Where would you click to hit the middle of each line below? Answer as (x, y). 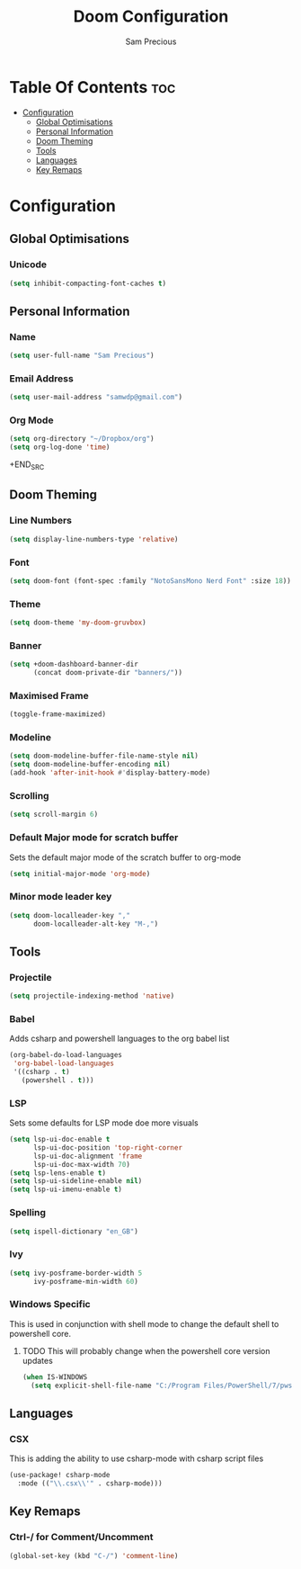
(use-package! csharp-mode (60, 1475)
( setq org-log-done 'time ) (60, 447)
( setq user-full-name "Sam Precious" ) (82, 356)
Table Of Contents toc (93, 87)
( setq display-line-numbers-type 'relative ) (94, 539)
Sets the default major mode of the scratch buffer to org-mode (125, 857)
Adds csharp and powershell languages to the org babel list (120, 1039)
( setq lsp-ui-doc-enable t (60, 1140)
